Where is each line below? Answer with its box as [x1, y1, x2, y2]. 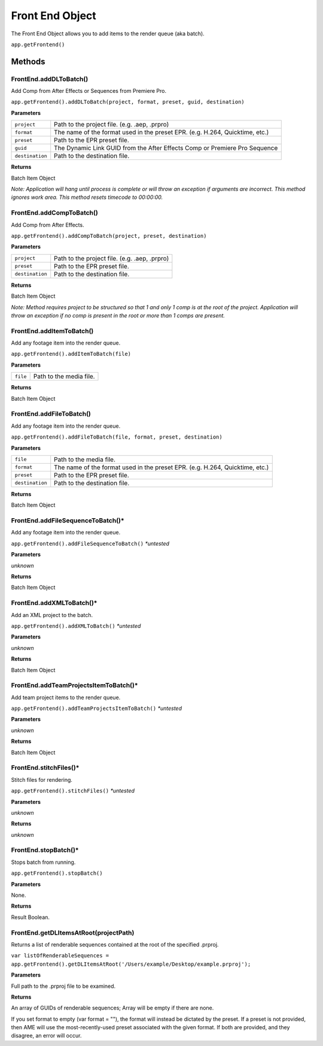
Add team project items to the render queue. [11, 694, 121, 701]
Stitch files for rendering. [11, 776, 73, 783]
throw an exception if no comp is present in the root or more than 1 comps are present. [11, 312, 226, 319]
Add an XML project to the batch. [11, 611, 93, 618]
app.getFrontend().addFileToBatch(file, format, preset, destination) [11, 434, 223, 440]
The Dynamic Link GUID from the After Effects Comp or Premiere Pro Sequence [54, 144, 278, 152]
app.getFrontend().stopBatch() [11, 870, 103, 877]
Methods [11, 56, 45, 66]
